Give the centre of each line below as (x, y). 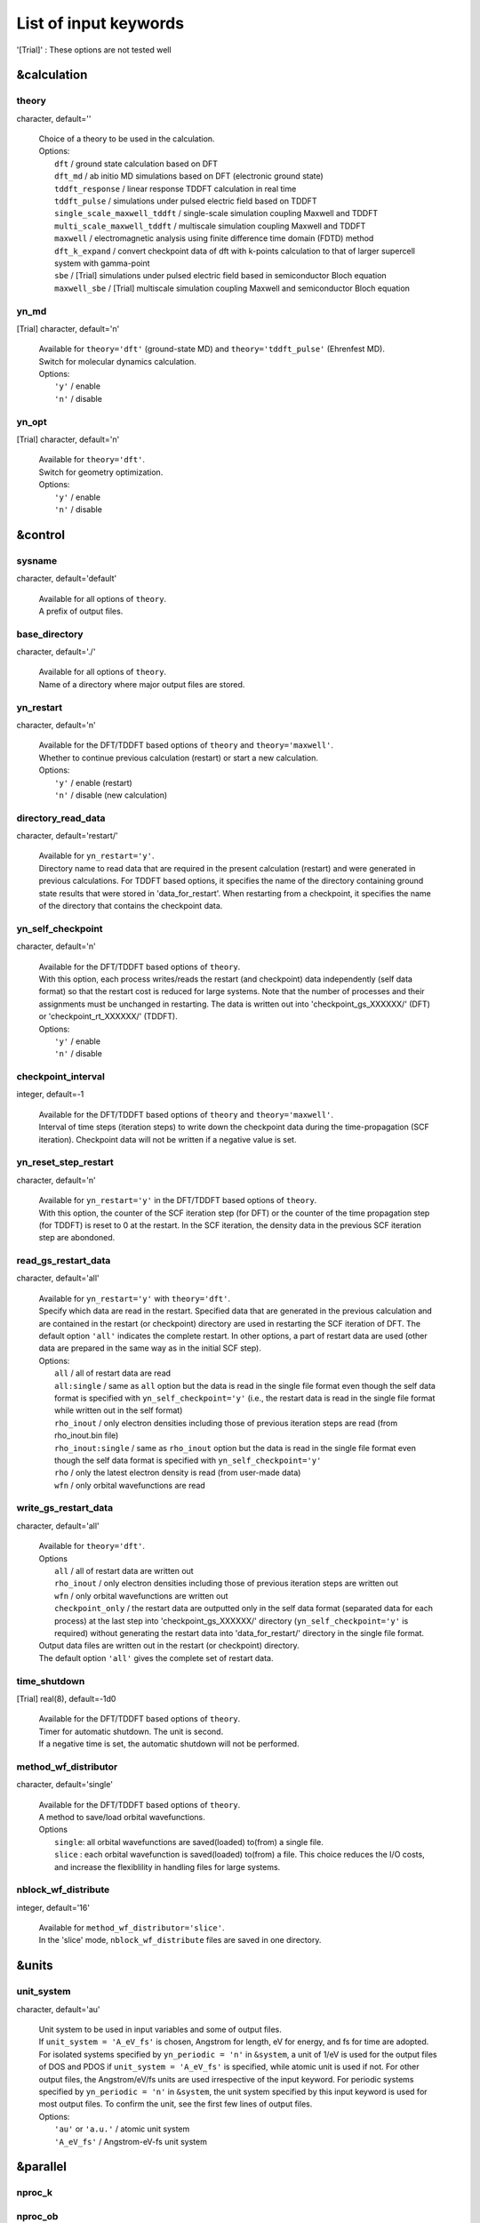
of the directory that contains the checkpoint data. (131, 906)
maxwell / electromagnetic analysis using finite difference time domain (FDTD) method (214, 238)
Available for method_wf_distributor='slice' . (132, 1928)
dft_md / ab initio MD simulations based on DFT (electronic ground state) (189, 176)
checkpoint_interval (61, 1077)
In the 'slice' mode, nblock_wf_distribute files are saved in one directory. (180, 1940)
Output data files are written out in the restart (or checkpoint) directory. (169, 1646)
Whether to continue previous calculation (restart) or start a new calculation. (179, 758)
